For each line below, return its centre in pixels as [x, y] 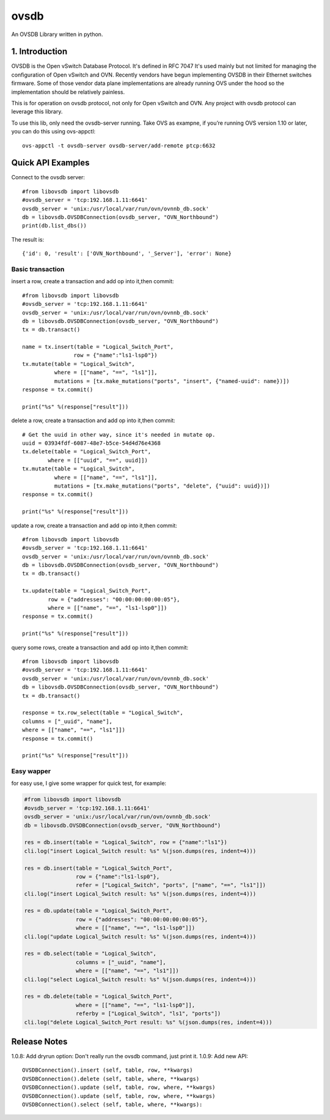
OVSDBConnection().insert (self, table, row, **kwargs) [108, 1070]
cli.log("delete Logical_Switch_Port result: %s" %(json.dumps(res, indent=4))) [148, 1022]
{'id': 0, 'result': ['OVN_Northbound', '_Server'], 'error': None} [127, 254]
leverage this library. [37, 112]
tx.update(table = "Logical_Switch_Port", [87, 591]
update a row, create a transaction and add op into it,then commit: [94, 525]
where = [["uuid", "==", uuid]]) [98, 460]
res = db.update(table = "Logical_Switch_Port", [98, 911]
